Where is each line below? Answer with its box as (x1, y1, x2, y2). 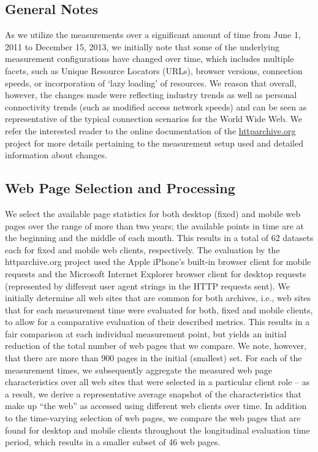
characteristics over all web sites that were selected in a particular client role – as (5, 375, 310, 388)
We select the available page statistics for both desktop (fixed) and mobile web (5, 207, 301, 220)
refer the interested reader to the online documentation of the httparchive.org (5, 124, 296, 137)
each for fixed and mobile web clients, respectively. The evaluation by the (5, 243, 280, 256)
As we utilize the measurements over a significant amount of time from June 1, (5, 28, 301, 41)
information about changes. (5, 148, 107, 161)
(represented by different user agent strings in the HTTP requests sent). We (5, 279, 290, 292)
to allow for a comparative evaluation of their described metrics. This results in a (5, 315, 310, 328)
